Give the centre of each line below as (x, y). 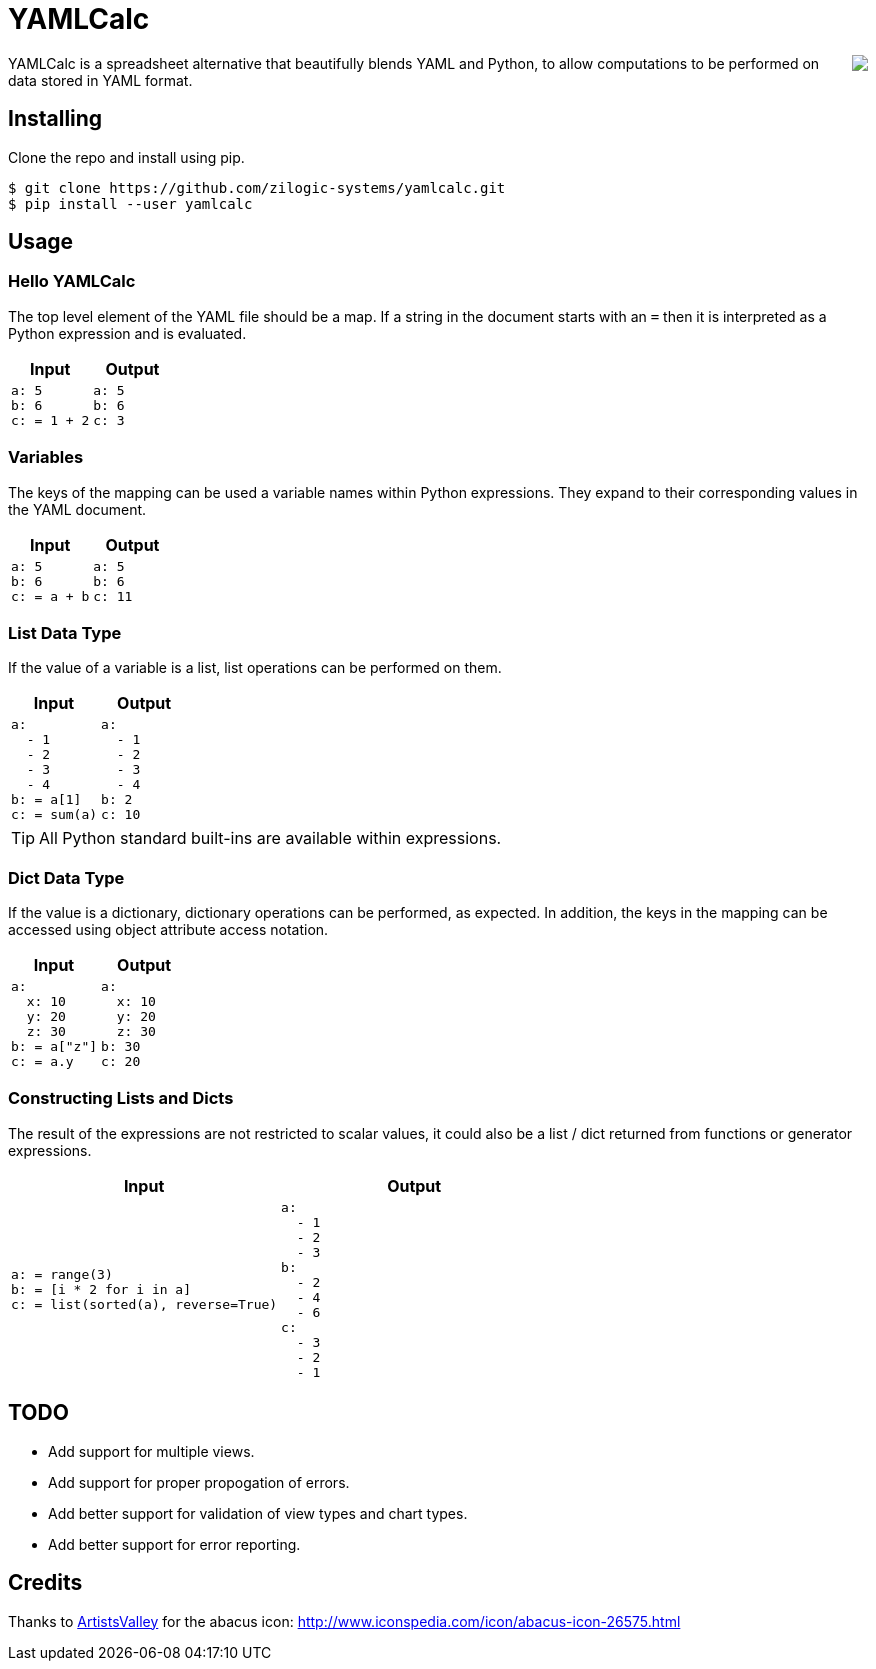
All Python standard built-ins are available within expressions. (270, 838)
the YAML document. (77, 509)
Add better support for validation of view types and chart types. (258, 1513)
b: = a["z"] (54, 1047)
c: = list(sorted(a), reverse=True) (144, 1305)
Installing (55, 119)
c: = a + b (50, 596)
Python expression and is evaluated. (127, 333)
